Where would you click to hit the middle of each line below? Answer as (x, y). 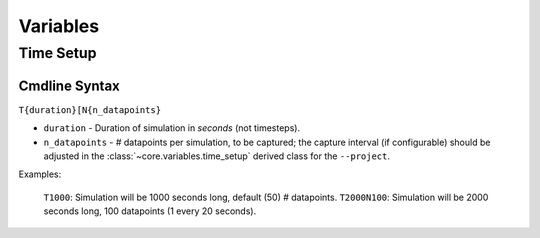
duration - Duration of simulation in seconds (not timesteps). (171, 128)
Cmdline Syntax (69, 85)
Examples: (40, 174)
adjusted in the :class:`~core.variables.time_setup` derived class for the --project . (216, 156)
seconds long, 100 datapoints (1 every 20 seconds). (150, 211)
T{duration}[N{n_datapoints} (90, 109)
